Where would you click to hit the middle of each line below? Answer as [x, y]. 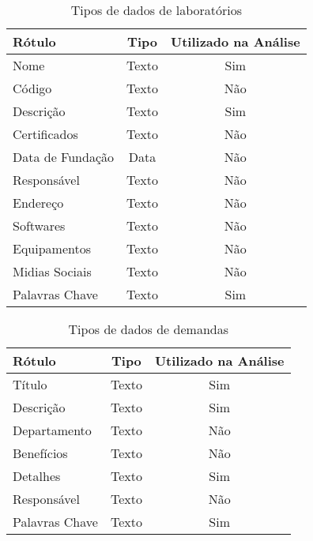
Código [32, 88]
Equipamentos [52, 248]
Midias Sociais [52, 271]
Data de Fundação [64, 157]
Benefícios [40, 453]
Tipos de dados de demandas [148, 329]
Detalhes [37, 476]
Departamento [52, 430]
